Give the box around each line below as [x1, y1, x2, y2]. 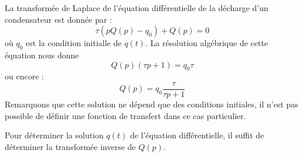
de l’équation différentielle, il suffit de [130, 129, 264, 141]
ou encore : [5, 70, 44, 82]
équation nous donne [5, 48, 79, 61]
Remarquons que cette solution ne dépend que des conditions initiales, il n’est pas [5, 98, 298, 110]
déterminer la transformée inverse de [5, 140, 136, 152]
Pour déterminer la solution [5, 129, 104, 141]
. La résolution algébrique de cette [145, 37, 268, 49]
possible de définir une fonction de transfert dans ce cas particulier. [5, 109, 246, 121]
